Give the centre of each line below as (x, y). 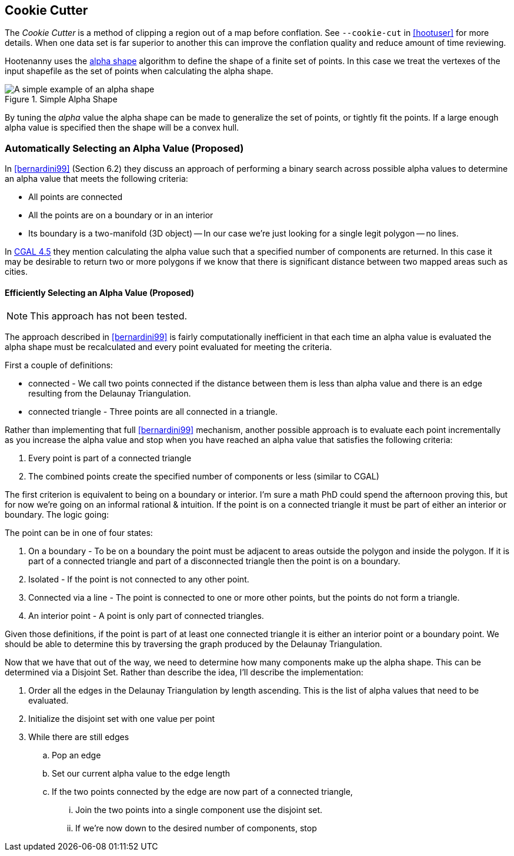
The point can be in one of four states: (79, 533)
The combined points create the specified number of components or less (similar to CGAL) (204, 477)
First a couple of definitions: (59, 365)
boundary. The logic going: (57, 515)
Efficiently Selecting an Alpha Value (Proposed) (100, 292)
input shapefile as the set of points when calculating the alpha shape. (139, 71)
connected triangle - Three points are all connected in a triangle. (153, 412)
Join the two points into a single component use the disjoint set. (199, 810)
